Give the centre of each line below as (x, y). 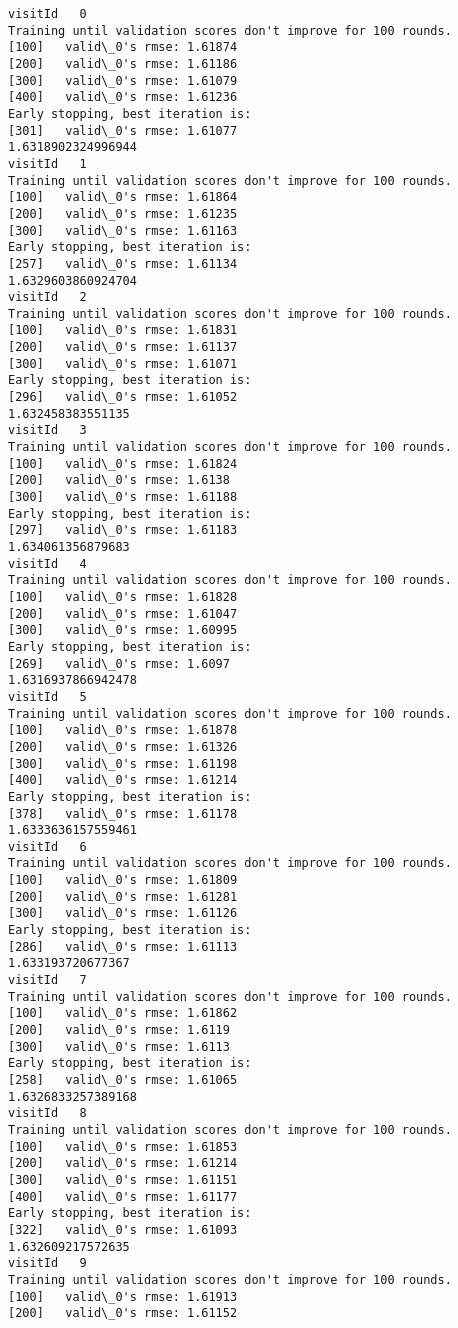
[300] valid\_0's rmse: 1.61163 (123, 230)
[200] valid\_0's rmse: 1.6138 (119, 480)
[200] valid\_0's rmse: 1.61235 (123, 213)
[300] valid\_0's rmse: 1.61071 (123, 363)
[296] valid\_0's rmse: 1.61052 (123, 397)
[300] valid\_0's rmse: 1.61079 (123, 80)
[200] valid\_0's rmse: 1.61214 (123, 1163)
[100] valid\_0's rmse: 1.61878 (123, 730)
